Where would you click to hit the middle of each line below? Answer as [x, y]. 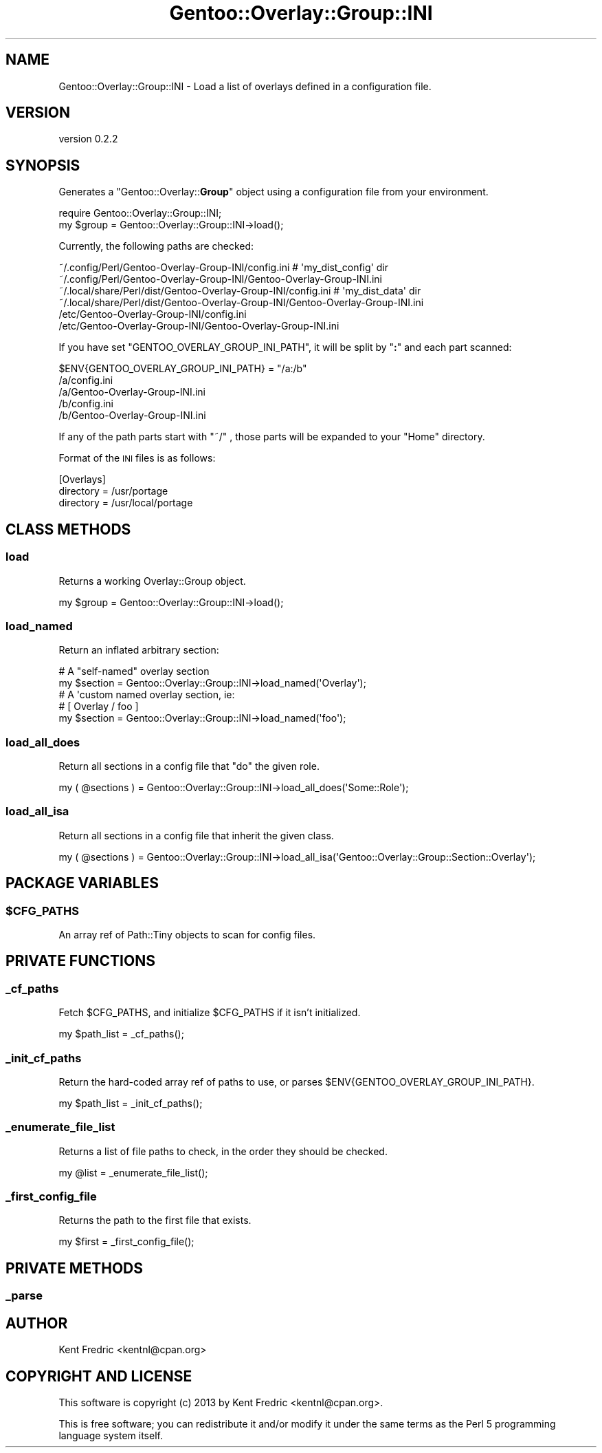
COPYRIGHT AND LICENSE [99, 1376]
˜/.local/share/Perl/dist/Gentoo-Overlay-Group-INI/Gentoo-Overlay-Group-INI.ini [241, 303]
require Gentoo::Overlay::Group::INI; [140, 213]
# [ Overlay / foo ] [99, 707]
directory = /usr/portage [113, 491]
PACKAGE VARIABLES [82, 883]
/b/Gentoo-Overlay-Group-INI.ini [132, 416]
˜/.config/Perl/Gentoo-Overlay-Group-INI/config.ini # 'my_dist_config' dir [223, 268]
